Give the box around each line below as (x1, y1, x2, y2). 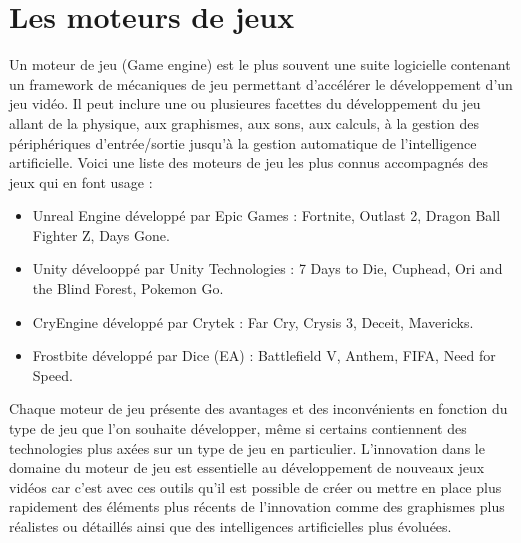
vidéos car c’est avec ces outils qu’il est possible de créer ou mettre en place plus (9, 476, 502, 497)
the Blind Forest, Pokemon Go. (32, 278, 224, 299)
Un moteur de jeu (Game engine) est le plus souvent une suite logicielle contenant (9, 54, 511, 75)
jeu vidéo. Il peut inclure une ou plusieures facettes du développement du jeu (9, 93, 481, 114)
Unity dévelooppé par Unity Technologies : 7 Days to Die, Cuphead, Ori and (32, 258, 503, 279)
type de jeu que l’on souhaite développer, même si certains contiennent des (9, 418, 467, 439)
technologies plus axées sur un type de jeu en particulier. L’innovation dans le (9, 437, 485, 458)
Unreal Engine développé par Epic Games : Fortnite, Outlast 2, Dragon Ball (32, 205, 501, 226)
